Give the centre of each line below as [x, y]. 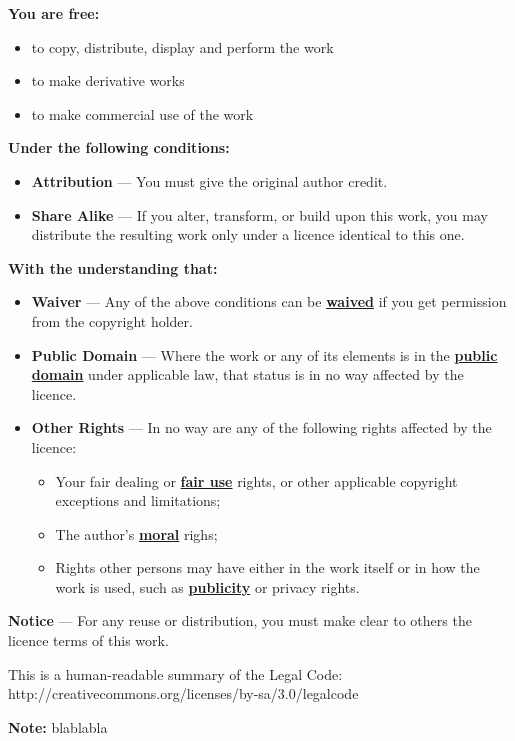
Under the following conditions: [119, 147]
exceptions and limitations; [138, 500]
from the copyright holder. [112, 320]
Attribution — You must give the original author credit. [209, 180]
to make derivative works [108, 80]
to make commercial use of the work [142, 113]
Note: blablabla [58, 726]
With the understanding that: [113, 267]
